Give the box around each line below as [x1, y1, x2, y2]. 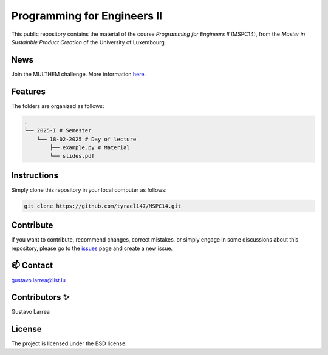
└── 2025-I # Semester [24, 127, 92, 134]
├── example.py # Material [49, 144, 130, 151]
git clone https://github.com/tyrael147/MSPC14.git [24, 202, 182, 209]
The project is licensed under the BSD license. [11, 340, 127, 347]
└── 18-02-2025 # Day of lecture [36, 135, 137, 143]
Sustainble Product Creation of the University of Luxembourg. [11, 38, 166, 46]
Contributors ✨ [11, 292, 70, 303]
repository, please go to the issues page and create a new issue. [11, 245, 173, 252]
